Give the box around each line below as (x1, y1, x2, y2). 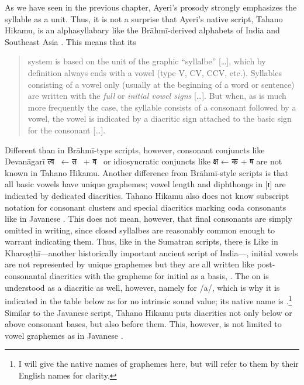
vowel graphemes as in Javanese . (5, 329, 123, 341)
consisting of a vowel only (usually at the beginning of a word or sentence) (27, 78, 295, 90)
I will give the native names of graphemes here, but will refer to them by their (18, 357, 299, 370)
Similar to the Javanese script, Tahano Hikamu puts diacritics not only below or (5, 306, 292, 318)
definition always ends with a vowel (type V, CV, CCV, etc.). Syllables (27, 66, 282, 78)
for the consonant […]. (27, 123, 106, 136)
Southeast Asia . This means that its (5, 35, 136, 47)
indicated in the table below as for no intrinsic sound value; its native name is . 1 (5, 293, 292, 307)
